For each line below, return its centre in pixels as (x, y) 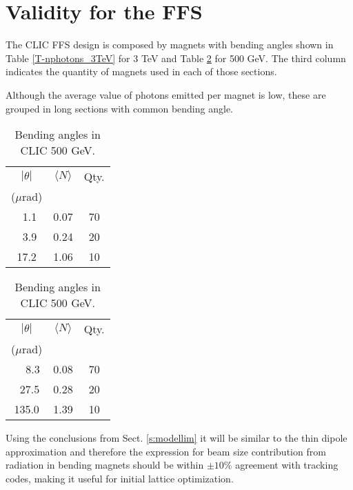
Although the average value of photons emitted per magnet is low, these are (166, 94)
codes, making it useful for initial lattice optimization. (120, 478)
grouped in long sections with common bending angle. (119, 108)
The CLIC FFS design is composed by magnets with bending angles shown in (170, 45)
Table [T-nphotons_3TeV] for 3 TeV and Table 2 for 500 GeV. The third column (176, 58)
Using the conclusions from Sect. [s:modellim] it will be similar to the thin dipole (176, 438)
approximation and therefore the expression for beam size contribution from (166, 451)
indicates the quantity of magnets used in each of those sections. (141, 71)
